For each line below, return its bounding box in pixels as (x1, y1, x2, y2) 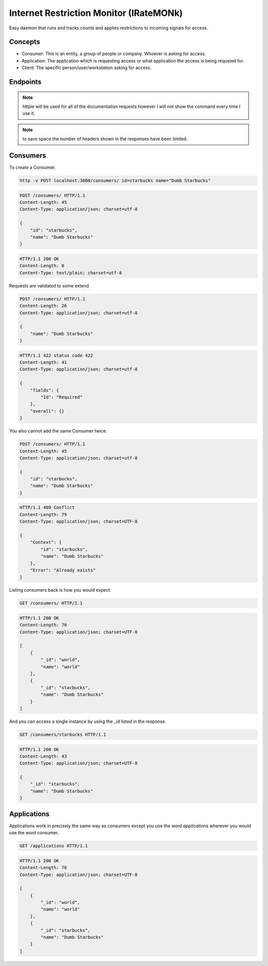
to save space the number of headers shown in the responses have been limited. (22, 136, 188, 142)
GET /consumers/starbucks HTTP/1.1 (19, 731, 106, 737)
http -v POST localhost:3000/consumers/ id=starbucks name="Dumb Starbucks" (19, 178, 211, 183)
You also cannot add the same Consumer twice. (9, 428, 107, 434)
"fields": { (30, 387, 60, 393)
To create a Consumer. (9, 165, 56, 171)
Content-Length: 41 (19, 359, 67, 365)
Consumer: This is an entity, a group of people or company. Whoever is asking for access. (21, 51, 206, 57)
